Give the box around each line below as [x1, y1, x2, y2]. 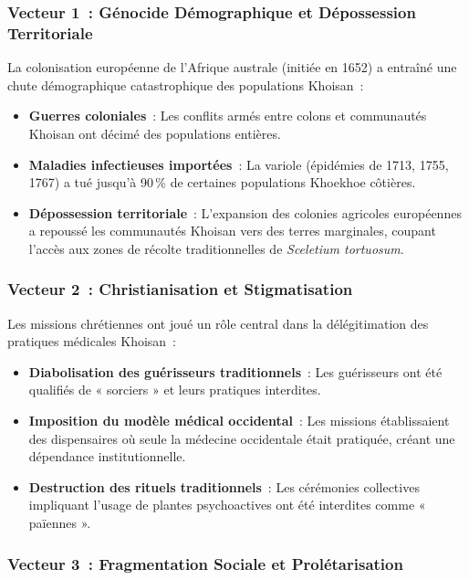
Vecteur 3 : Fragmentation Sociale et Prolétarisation [7, 552, 403, 575]
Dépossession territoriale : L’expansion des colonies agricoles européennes [28, 203, 462, 222]
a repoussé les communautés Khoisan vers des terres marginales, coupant [28, 221, 436, 240]
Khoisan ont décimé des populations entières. [28, 123, 281, 142]
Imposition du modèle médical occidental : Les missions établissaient [28, 411, 450, 430]
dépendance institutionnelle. [28, 447, 186, 466]
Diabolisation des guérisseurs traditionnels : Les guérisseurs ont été [28, 362, 443, 381]
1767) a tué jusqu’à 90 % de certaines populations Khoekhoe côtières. [28, 173, 416, 192]
